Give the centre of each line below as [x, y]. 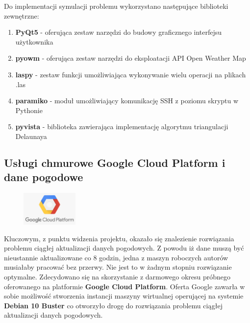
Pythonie [29, 110]
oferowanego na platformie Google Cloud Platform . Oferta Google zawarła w [125, 286]
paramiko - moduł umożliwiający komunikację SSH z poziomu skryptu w [127, 101]
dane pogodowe [44, 177]
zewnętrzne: [22, 15]
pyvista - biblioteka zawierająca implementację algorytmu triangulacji [122, 127]
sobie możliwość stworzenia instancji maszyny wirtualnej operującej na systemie [124, 296]
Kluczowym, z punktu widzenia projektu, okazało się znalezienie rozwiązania [119, 238]
